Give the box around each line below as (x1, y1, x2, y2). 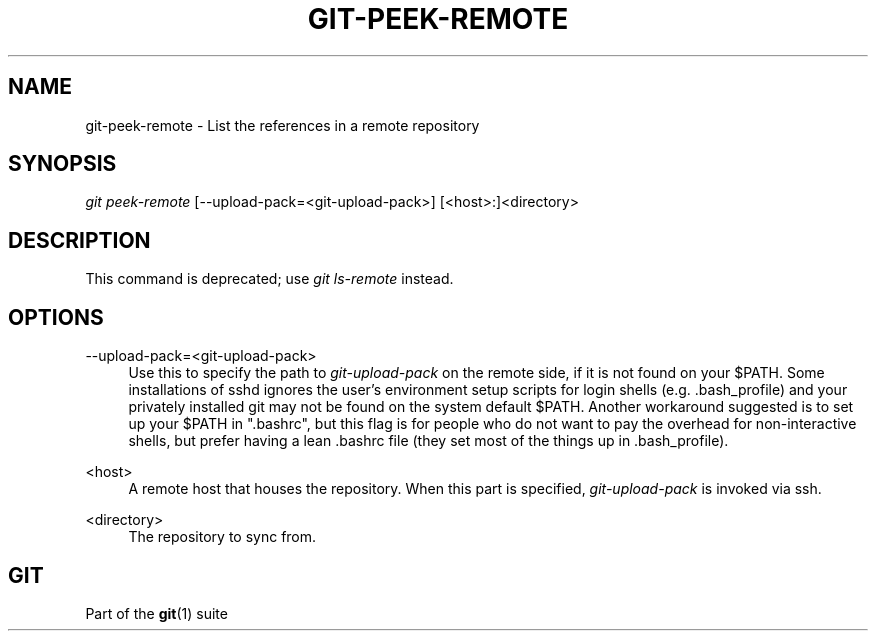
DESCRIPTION (8, 227, 151, 253)
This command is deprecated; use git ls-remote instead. (85, 270, 454, 288)
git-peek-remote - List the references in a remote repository (85, 116, 480, 134)
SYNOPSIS (8, 151, 117, 177)
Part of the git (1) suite (85, 604, 228, 622)
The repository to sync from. (128, 528, 317, 546)
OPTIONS (8, 304, 104, 330)
